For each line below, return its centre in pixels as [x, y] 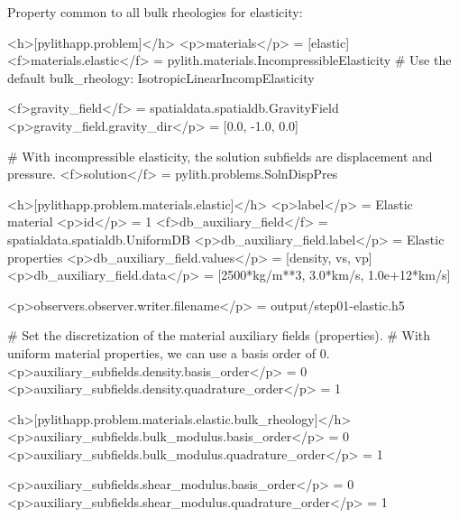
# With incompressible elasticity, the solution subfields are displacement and [220, 156]
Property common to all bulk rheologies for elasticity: [155, 12]
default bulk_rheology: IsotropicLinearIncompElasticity [161, 77]
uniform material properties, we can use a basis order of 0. [169, 352]
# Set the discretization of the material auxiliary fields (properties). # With [219, 335]
